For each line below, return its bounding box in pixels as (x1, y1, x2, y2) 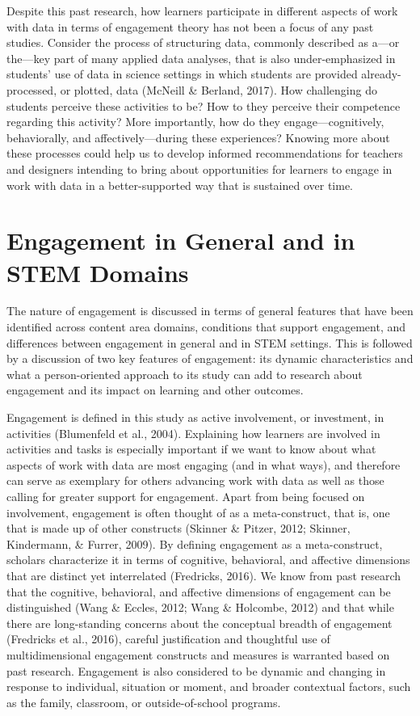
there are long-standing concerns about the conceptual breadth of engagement (6, 614, 393, 631)
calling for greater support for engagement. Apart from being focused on (6, 487, 365, 504)
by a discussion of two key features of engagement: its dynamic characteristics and (6, 350, 414, 367)
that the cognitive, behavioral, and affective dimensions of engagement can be (6, 583, 391, 600)
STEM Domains (6, 255, 189, 289)
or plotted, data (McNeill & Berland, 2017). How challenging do (60, 81, 377, 98)
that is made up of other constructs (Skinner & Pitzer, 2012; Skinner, (6, 520, 351, 537)
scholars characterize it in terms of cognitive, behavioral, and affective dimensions (6, 551, 410, 568)
